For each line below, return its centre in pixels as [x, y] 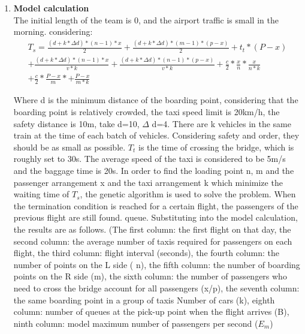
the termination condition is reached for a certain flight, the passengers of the [156, 205]
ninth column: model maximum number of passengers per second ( [136, 323]
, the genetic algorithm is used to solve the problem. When [188, 194]
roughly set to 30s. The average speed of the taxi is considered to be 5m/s [150, 159]
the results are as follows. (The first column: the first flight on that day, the [152, 229]
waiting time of [41, 194]
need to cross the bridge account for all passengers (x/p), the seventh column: [156, 288]
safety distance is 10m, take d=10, [76, 123]
